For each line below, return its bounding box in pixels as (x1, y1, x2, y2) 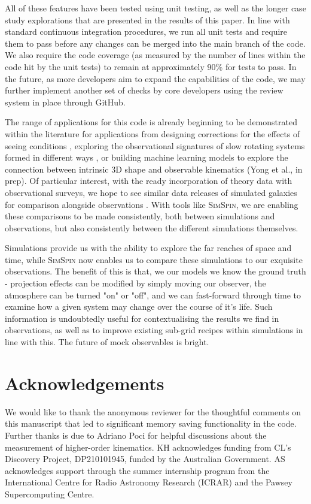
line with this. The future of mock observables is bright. (5, 336, 209, 348)
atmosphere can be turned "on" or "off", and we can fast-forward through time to (5, 288, 301, 301)
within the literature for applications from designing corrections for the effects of (5, 127, 300, 140)
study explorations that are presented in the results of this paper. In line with (5, 13, 290, 26)
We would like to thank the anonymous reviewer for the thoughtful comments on (5, 405, 301, 418)
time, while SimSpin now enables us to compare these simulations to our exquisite (5, 253, 303, 265)
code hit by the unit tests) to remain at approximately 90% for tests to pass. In (5, 60, 297, 73)
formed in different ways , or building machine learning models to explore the (5, 151, 288, 164)
